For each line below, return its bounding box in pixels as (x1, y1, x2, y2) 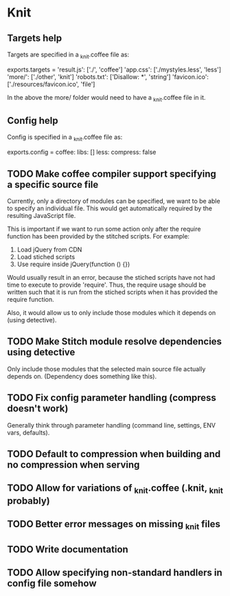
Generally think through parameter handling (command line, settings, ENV (7, 421, 216, 429)
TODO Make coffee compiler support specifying (7, 168, 216, 179)
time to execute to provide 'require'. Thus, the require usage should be (7, 280, 207, 289)
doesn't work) (7, 403, 69, 415)
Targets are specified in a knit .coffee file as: (7, 50, 129, 60)
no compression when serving (7, 459, 140, 471)
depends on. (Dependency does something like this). (7, 372, 157, 380)
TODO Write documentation (7, 543, 128, 555)
